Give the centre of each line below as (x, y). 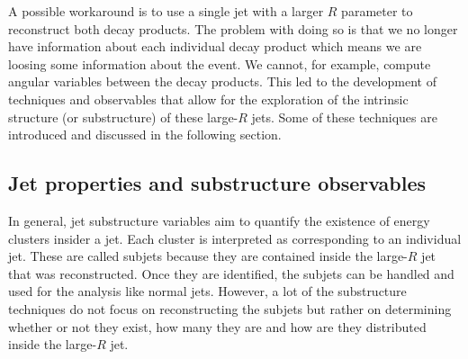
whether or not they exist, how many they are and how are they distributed (217, 326)
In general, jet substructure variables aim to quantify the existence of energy (219, 220)
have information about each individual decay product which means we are (215, 46)
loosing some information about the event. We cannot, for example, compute (220, 63)
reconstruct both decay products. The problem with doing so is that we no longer (233, 28)
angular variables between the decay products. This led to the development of (222, 81)
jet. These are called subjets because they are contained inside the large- (208, 256)
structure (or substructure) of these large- (123, 117)
